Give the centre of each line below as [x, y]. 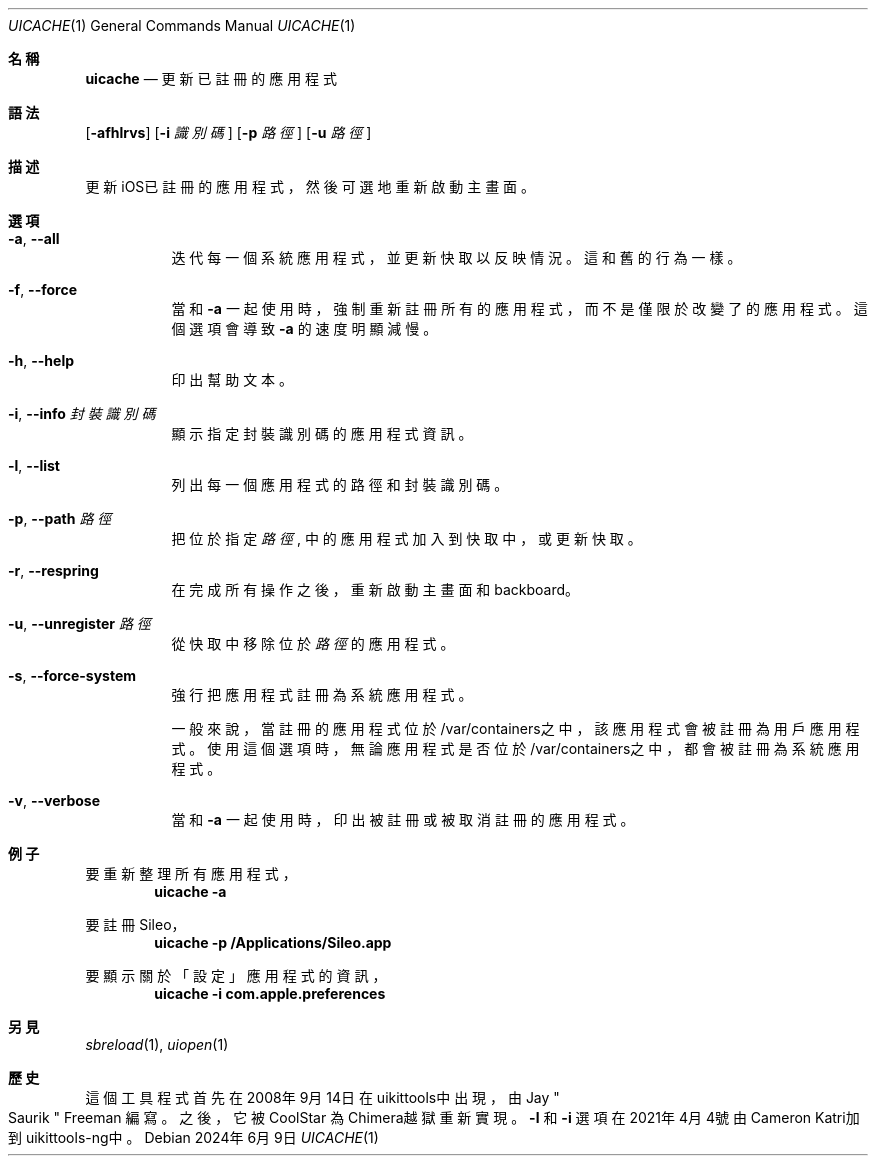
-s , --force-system [72, 675]
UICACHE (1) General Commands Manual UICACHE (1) [182, 25]
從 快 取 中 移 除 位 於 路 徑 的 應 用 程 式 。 [313, 643]
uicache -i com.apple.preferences [270, 993]
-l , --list [34, 465]
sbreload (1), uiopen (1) [157, 1044]
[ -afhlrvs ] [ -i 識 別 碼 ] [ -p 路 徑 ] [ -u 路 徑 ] [228, 132]
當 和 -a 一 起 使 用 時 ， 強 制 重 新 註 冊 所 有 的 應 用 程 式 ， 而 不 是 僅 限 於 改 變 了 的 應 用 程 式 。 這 [519, 308]
